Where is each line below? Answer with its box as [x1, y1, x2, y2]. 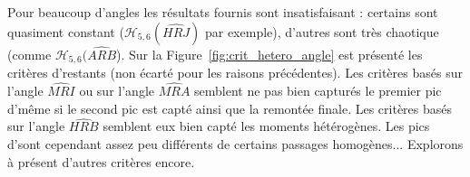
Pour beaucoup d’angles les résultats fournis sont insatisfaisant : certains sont [7, 3, 438, 21]
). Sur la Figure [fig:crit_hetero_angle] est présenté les [116, 44, 423, 63]
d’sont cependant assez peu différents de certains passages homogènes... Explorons [7, 135, 464, 154]
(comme [7, 44, 52, 63]
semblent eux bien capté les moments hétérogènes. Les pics [103, 116, 430, 135]
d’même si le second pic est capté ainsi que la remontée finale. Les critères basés [7, 98, 453, 117]
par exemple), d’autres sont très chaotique [204, 22, 439, 41]
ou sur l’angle [79, 81, 154, 100]
